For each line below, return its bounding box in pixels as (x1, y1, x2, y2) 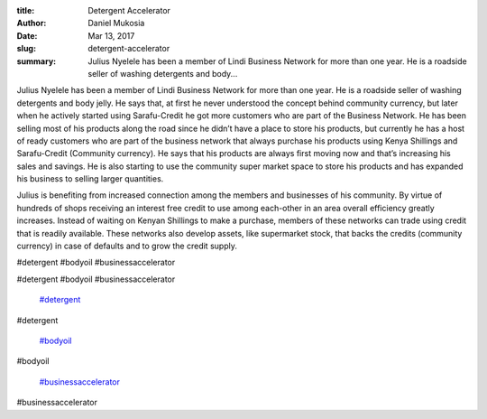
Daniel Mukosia (87, 18, 145, 29)
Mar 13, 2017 (87, 30, 135, 41)
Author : (16, 18, 47, 29)
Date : (16, 30, 38, 41)
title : (16, 5, 35, 15)
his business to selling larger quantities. (16, 173, 164, 184)
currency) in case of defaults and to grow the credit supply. (16, 240, 238, 252)
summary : (16, 55, 57, 67)
